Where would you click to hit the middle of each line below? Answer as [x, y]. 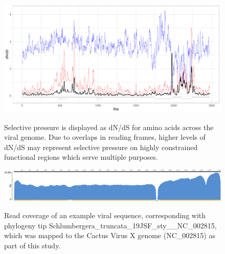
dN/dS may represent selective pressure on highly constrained [101, 147]
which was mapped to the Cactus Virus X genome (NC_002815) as [110, 235]
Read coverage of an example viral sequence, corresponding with [105, 215]
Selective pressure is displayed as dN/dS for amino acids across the [109, 127]
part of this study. [32, 246]
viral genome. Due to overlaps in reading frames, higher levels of [105, 137]
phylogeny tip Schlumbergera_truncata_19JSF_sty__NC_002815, [110, 225]
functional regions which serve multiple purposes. [81, 157]
